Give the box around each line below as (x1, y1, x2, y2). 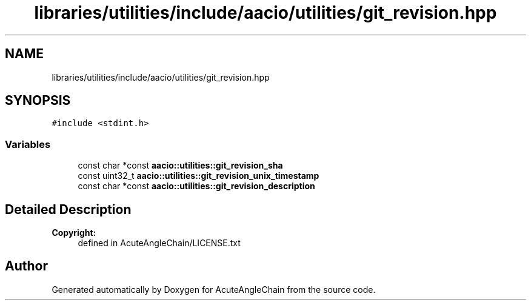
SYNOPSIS (5, 93, 71, 109)
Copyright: (52, 227, 96, 238)
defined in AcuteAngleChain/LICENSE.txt (78, 238, 241, 249)
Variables (5, 138, 51, 150)
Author (5, 258, 48, 274)
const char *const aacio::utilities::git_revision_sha (78, 160, 283, 171)
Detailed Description (5, 201, 132, 217)
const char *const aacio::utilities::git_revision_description (78, 181, 315, 192)
